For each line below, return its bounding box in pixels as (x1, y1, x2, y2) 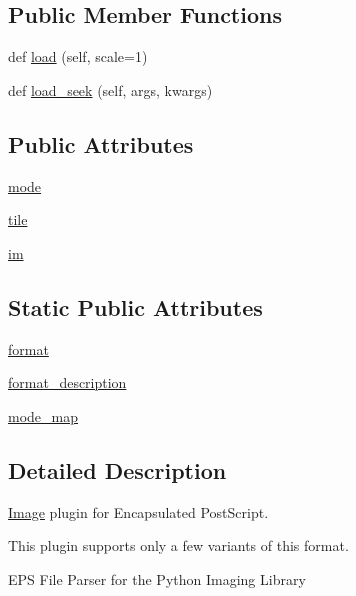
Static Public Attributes (8, 291, 263, 322)
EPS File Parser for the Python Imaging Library (8, 568, 306, 589)
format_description (8, 372, 127, 393)
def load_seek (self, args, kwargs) (8, 79, 213, 100)
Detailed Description (8, 454, 227, 485)
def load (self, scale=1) (8, 46, 148, 67)
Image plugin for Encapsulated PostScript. (8, 501, 269, 522)
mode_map (8, 405, 78, 426)
